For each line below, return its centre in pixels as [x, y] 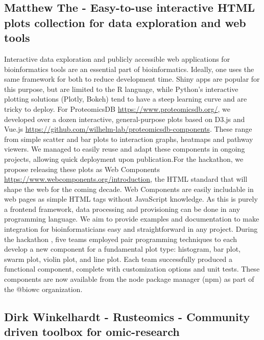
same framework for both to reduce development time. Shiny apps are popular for [132, 79]
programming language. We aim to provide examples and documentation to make [132, 219]
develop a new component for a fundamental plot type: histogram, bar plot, [123, 249]
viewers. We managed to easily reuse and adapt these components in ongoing [125, 149]
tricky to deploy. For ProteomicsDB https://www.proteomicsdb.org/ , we [117, 108]
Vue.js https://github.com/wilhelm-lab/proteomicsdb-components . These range [128, 129]
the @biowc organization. [43, 289]
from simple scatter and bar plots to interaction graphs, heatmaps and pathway [129, 139]
